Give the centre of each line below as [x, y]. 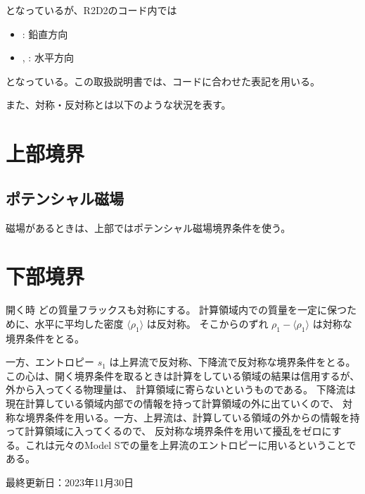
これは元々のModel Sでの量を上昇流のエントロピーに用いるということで [191, 444]
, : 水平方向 [48, 57]
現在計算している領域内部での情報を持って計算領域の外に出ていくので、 [173, 403]
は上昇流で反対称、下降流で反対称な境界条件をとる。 [232, 362]
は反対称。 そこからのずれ [207, 323]
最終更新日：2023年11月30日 [70, 482]
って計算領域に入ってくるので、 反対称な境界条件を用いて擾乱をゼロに [169, 431]
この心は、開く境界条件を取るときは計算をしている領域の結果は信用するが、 [183, 375]
